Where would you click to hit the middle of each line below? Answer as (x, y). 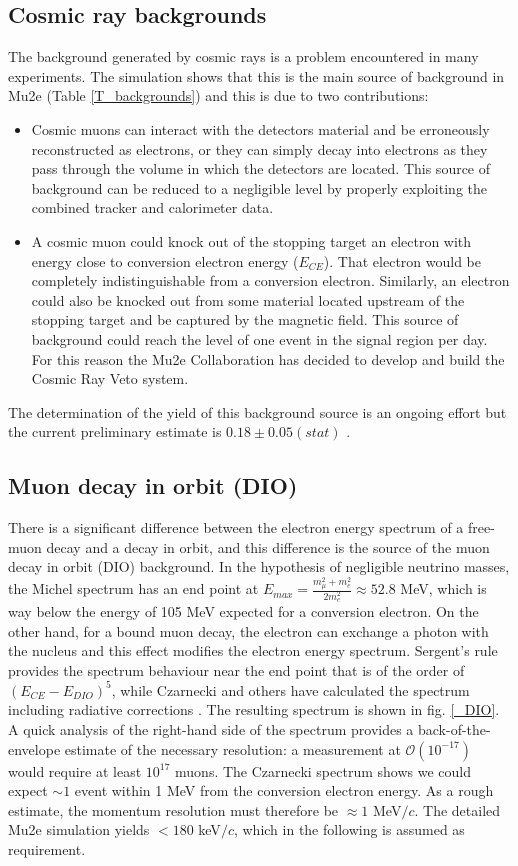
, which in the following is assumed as (349, 829)
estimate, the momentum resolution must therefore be (173, 809)
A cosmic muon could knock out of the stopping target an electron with (251, 240)
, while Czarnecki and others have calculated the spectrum (290, 689)
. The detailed (457, 809)
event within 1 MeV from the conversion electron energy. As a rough (284, 790)
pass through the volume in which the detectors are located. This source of (261, 168)
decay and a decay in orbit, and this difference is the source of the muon (268, 546)
